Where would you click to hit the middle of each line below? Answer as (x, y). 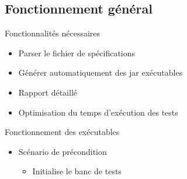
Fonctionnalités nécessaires (53, 33)
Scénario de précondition (63, 151)
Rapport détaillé (48, 92)
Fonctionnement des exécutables (62, 132)
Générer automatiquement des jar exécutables (101, 72)
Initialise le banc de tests (77, 171)
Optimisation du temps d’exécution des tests (98, 112)
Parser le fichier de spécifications (77, 53)
